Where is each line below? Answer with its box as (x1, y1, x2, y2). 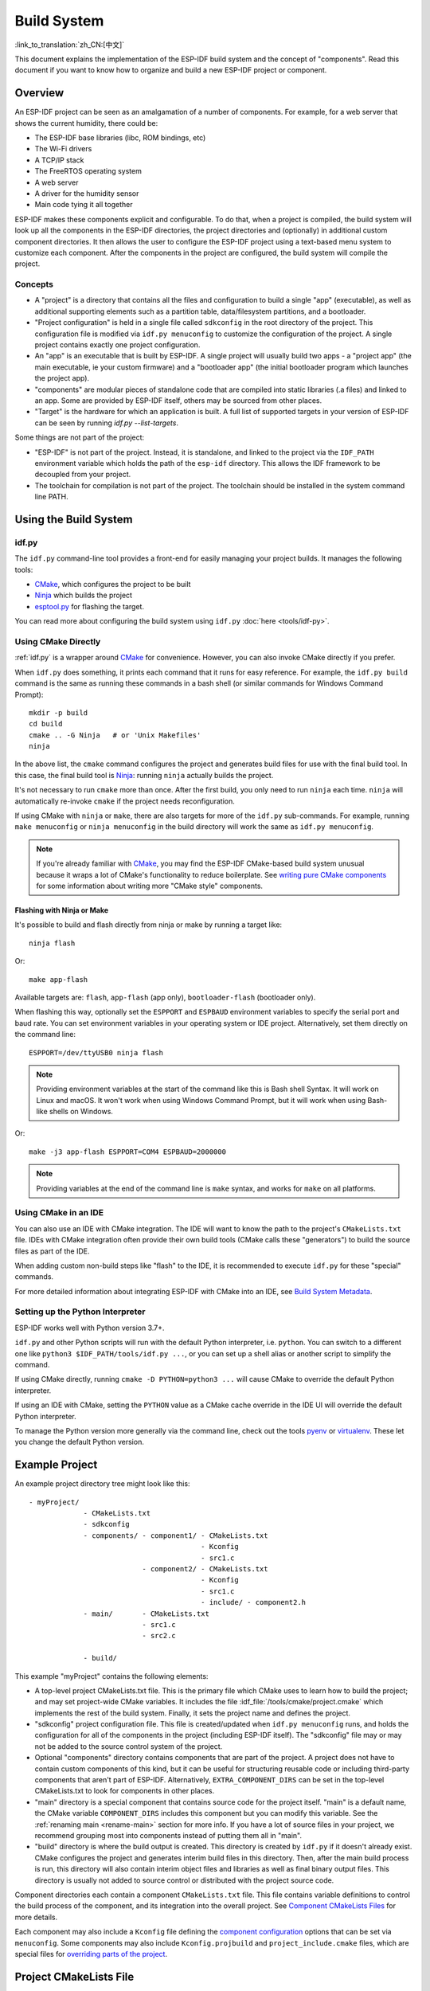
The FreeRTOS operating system (34, 166, 143, 176)
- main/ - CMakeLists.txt (83, 1609, 210, 1618)
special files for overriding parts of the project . (14, 1949, 167, 1958)
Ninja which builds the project (34, 590, 133, 600)
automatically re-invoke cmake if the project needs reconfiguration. (14, 796, 235, 806)
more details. (14, 1912, 58, 1922)
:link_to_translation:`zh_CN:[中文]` (14, 40, 125, 49)
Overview (14, 86, 64, 100)
